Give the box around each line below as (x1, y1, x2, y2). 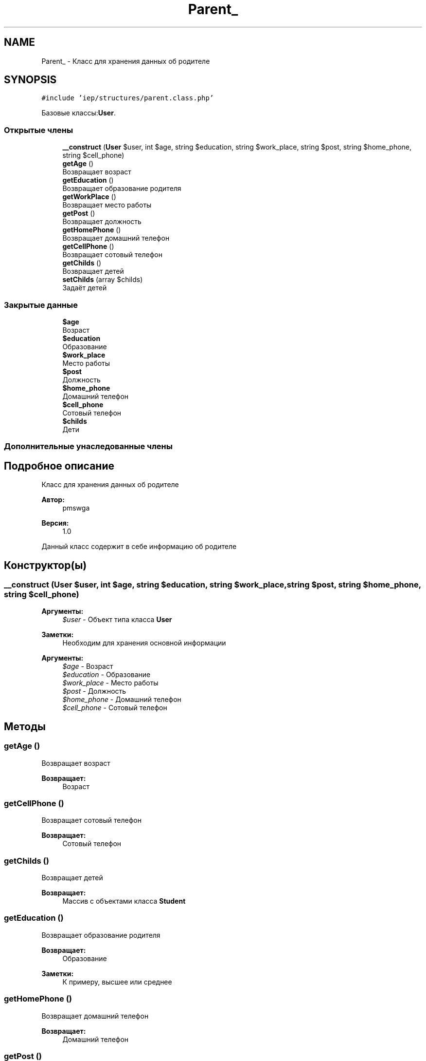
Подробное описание (4, 459, 114, 472)
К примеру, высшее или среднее (62, 977, 172, 986)
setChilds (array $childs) (62, 275, 143, 284)
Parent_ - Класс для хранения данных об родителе (41, 57, 210, 65)
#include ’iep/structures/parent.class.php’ (41, 94, 214, 102)
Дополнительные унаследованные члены (4, 441, 173, 452)
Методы (4, 720, 46, 733)
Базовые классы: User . (41, 109, 116, 117)
